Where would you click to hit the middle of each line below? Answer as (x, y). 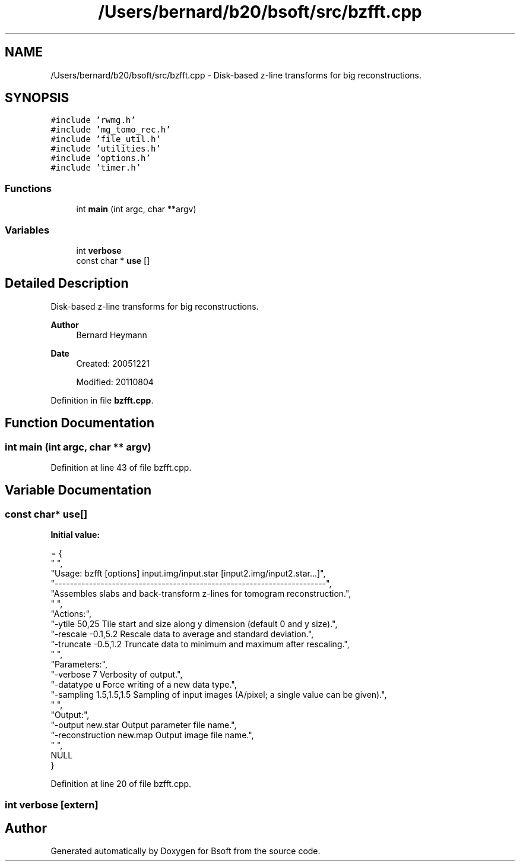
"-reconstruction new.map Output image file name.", (152, 735)
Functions (28, 188)
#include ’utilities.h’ (106, 149)
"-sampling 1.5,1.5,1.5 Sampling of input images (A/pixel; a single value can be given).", (219, 695)
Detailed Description (67, 284)
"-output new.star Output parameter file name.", (144, 725)
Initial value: (75, 535)
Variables (27, 230)
